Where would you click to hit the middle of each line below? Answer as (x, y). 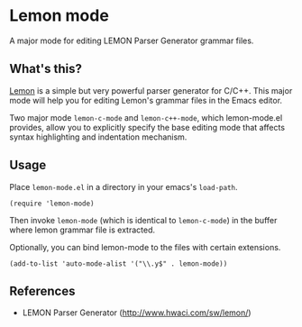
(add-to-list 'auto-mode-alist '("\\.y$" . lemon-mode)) (119, 263)
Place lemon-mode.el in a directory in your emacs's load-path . (124, 186)
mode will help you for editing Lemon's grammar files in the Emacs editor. (146, 100)
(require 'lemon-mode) (52, 204)
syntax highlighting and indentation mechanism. (98, 137)
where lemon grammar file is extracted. (82, 230)
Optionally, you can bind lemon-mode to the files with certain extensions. (145, 247)
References (42, 291)
